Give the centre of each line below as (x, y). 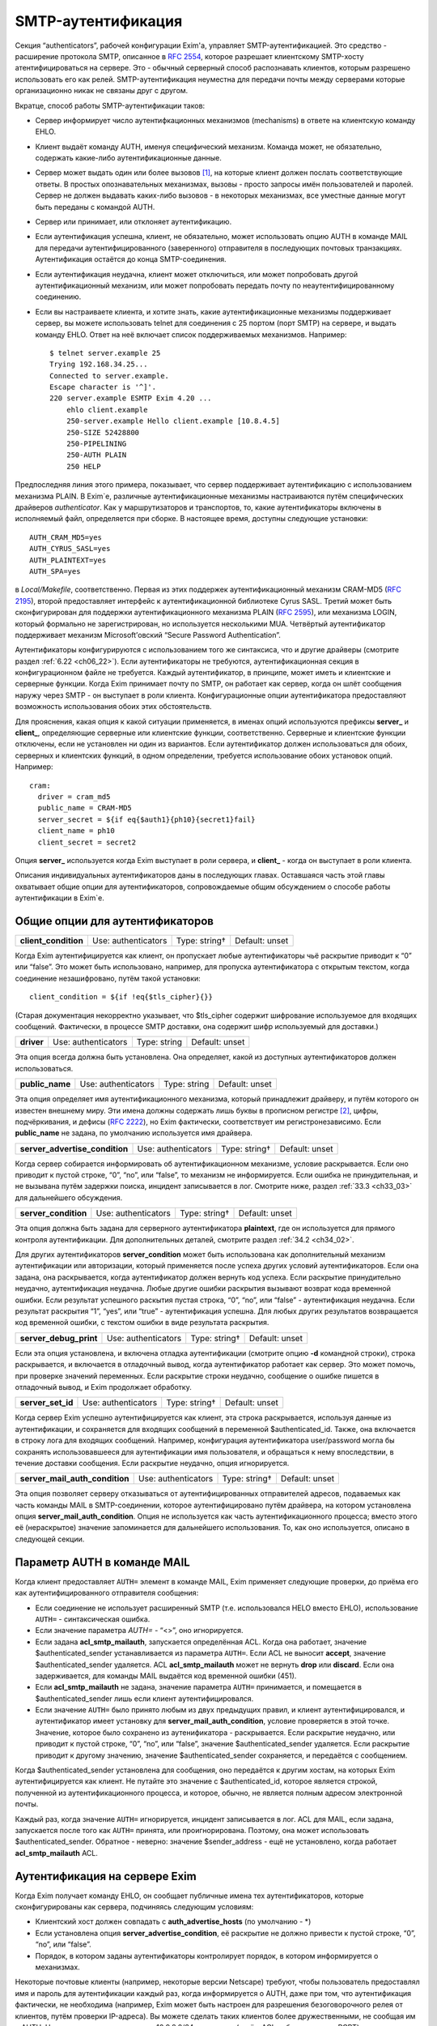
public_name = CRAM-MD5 (85, 808)
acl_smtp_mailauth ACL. (57, 1853)
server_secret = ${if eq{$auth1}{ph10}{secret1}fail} (146, 819)
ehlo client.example (107, 410)
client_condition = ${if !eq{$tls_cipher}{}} (121, 997)
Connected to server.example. (110, 376)
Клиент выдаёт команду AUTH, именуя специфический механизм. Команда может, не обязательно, (208, 147)
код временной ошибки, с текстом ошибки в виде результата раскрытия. (142, 1323)
